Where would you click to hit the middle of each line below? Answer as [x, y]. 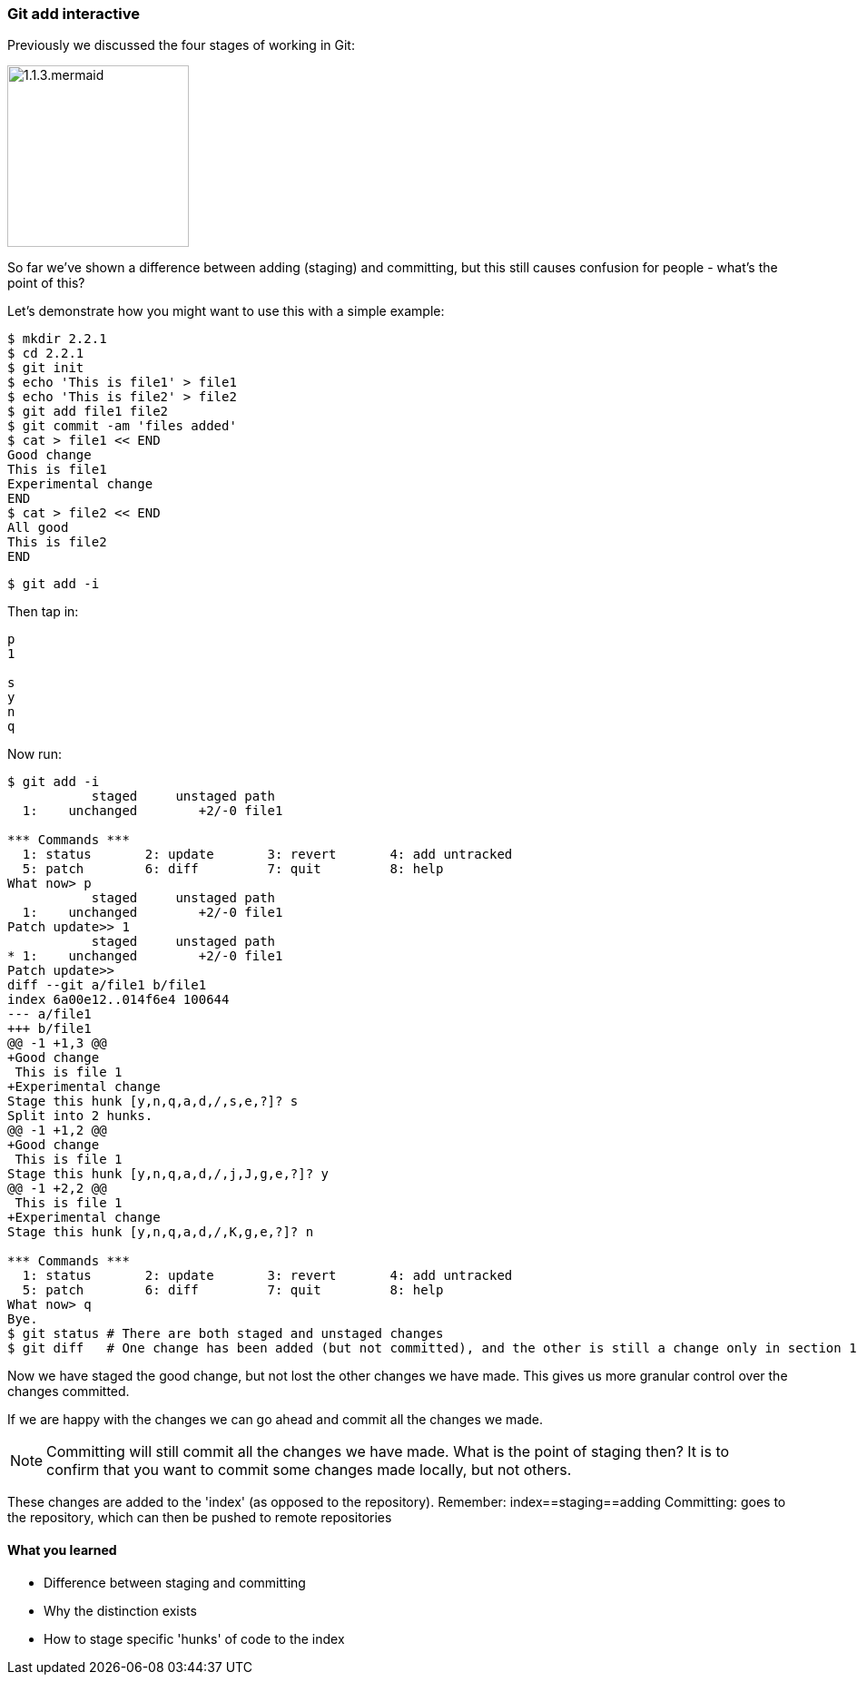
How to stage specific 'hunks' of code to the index [194, 1638]
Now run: [34, 754]
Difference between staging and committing [175, 1582]
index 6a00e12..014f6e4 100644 [118, 1000]
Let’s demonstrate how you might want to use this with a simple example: [226, 311]
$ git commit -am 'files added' [122, 426]
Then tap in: [43, 612]
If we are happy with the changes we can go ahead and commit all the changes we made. [276, 1420]
